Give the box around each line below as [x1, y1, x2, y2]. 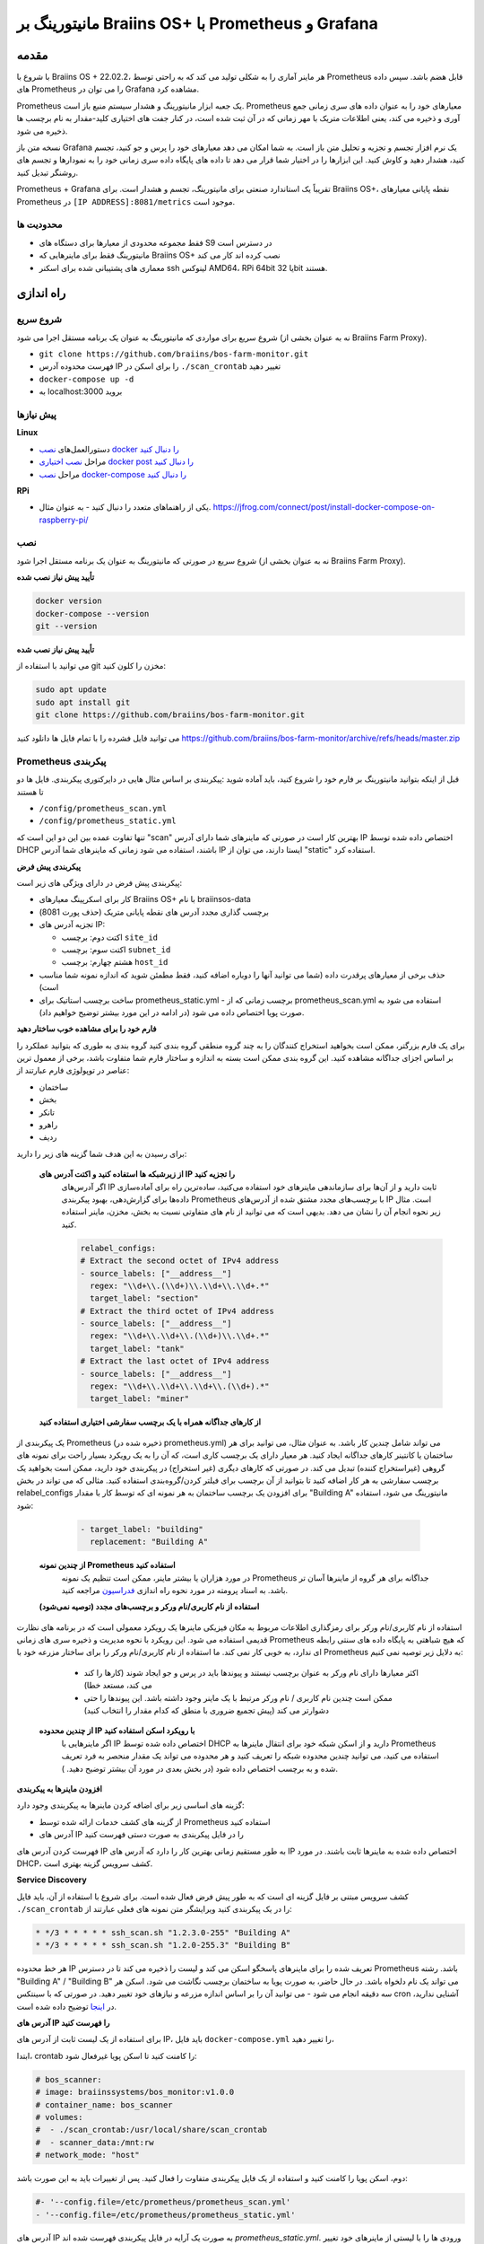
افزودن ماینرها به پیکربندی [16, 1783, 103, 1794]
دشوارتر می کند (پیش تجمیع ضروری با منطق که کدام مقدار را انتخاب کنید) [83, 1705, 330, 1716]
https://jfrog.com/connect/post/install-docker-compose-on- [212, 502, 436, 513]
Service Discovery [16, 1874, 87, 1885]
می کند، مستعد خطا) [83, 1679, 152, 1691]
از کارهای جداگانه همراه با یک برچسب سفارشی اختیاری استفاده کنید [39, 1416, 262, 1427]
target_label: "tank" [90, 1343, 186, 1354]
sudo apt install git [35, 697, 131, 707]
